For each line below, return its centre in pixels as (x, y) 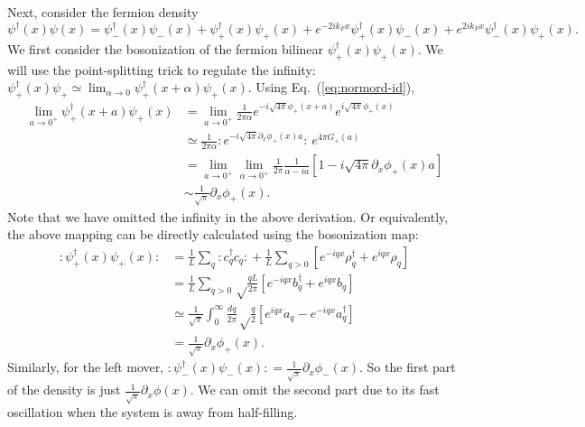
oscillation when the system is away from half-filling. (153, 412)
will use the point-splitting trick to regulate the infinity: (162, 69)
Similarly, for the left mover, (86, 367)
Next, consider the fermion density (103, 12)
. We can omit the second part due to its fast (315, 390)
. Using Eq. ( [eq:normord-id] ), (331, 87)
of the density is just (64, 390)
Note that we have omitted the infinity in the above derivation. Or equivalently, (228, 216)
